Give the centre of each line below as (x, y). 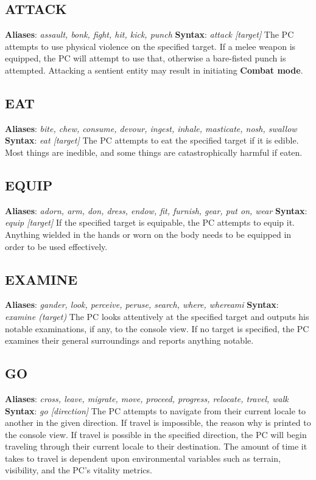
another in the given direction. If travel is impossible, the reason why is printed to (158, 423)
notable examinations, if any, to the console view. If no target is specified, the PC (157, 328)
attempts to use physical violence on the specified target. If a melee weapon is (150, 46)
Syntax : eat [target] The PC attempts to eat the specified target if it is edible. (152, 140)
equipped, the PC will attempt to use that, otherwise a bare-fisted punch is (146, 58)
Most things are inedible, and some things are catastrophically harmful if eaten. (154, 152)
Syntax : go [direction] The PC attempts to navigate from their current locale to (156, 410)
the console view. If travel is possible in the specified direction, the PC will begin (156, 434)
